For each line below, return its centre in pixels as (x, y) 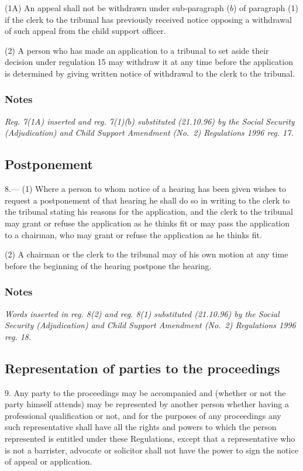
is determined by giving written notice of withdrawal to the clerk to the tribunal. (150, 73)
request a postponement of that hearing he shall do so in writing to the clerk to (147, 200)
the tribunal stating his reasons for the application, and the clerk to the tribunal (149, 212)
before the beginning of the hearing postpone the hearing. (108, 265)
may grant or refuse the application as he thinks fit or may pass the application (147, 223)
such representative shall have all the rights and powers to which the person (141, 427)
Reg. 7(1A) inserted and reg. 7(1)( (66, 121)
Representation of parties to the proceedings (142, 368)
